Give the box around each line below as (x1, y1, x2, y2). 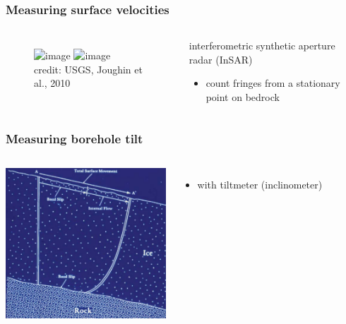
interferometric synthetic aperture (189, 38, 335, 53)
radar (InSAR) (189, 52, 253, 66)
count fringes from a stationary (205, 76, 340, 90)
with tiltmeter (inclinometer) (197, 176, 323, 191)
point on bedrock (205, 90, 280, 104)
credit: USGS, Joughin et (34, 61, 143, 76)
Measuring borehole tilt (6, 129, 143, 147)
